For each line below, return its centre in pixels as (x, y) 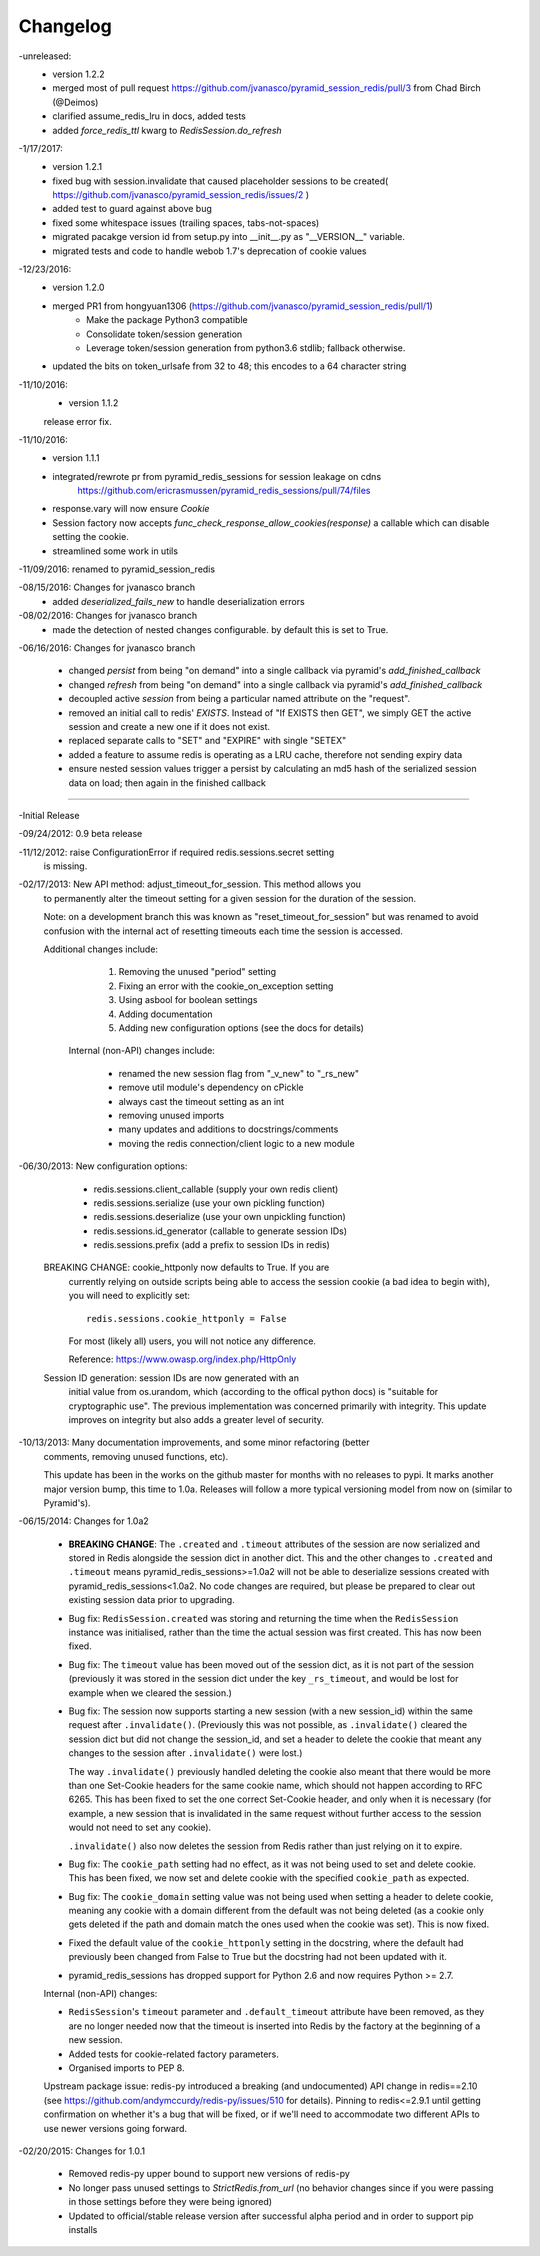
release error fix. (77, 421)
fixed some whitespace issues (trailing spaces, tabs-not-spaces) (186, 222)
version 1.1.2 (93, 403)
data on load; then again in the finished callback (167, 782)
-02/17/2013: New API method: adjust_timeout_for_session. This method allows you (190, 884)
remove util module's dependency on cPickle (211, 1087)
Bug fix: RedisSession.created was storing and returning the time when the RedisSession (263, 1618)
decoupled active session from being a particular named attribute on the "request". (239, 699)
